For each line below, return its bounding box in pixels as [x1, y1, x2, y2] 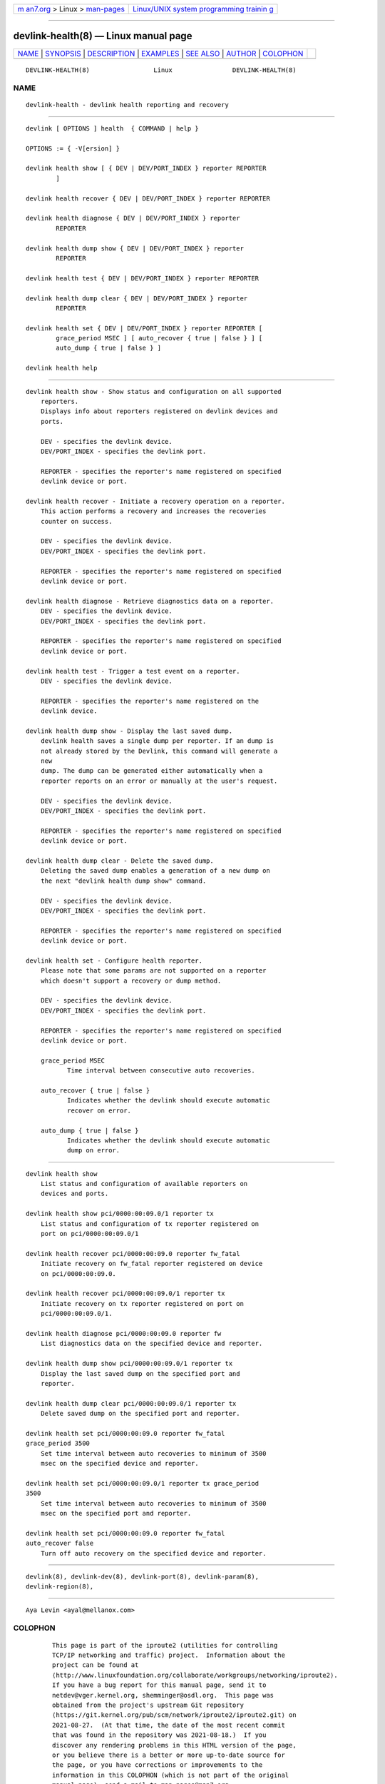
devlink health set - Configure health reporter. [26, 956, 203, 965]
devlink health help [26, 364, 98, 372]
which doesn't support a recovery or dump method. [40, 976, 222, 985]
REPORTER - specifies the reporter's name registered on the [40, 696, 260, 705]
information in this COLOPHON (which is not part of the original [52, 1770, 289, 1779]
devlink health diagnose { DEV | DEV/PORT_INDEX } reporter [26, 214, 240, 223]
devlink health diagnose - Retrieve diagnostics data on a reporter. [26, 597, 274, 605]
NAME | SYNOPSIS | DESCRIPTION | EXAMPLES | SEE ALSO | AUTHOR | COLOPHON [17, 49, 304, 59]
